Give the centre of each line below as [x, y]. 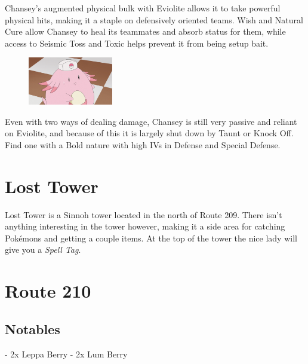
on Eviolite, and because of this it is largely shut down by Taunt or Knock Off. [149, 133]
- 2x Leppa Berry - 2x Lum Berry [66, 354]
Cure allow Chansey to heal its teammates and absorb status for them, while [145, 31]
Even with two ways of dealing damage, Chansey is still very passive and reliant [151, 121]
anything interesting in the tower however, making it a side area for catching [145, 226]
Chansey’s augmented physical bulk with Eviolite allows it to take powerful [143, 8]
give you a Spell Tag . [43, 250]
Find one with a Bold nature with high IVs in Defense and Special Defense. [143, 144]
